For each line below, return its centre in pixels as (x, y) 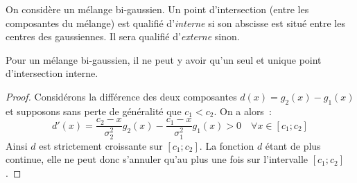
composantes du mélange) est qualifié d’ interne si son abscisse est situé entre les (175, 23)
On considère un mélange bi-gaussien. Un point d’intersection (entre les (157, 9)
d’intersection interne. (52, 73)
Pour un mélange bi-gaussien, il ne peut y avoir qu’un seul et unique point (164, 59)
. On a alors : (243, 111)
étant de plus (293, 145)
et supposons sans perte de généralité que (94, 111)
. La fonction (227, 145)
